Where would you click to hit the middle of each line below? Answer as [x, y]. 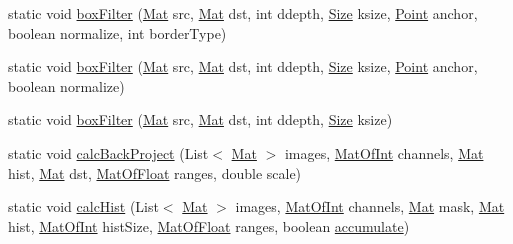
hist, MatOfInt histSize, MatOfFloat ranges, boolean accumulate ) [209, 225]
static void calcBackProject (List [108, 152]
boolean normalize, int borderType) [117, 32]
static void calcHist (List [83, 206]
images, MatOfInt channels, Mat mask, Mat [370, 206]
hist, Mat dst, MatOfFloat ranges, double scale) [155, 172]
